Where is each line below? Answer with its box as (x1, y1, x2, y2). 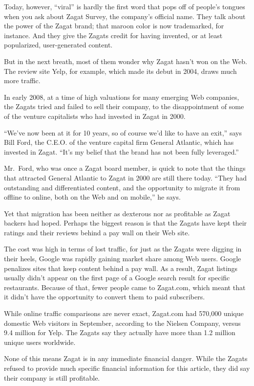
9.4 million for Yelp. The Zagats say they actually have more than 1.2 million (4, 327, 235, 338)
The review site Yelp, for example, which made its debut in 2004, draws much (4, 66, 237, 76)
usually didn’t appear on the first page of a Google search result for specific (4, 272, 230, 283)
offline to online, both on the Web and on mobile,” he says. (4, 192, 181, 202)
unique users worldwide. (4, 337, 76, 347)
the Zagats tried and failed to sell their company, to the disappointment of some (4, 101, 244, 112)
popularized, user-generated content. (4, 40, 113, 50)
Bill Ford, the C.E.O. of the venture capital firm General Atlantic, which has (4, 137, 234, 147)
